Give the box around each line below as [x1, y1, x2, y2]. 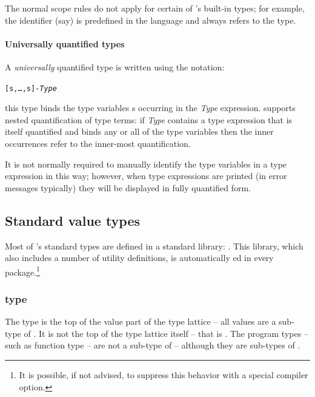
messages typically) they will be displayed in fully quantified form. [5, 181, 251, 194]
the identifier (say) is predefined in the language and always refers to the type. [5, 13, 296, 26]
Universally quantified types [5, 37, 125, 50]
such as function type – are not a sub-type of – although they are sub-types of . [5, 339, 300, 351]
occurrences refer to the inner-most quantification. [5, 137, 191, 150]
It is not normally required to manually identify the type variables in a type [5, 157, 287, 170]
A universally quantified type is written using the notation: [5, 60, 225, 73]
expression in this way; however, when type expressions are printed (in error [5, 169, 287, 182]
